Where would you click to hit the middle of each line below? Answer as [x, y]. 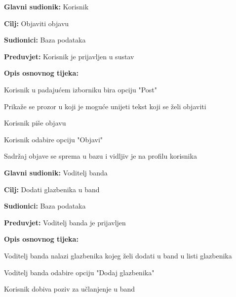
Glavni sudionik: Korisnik [46, 6]
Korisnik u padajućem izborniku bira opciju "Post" [81, 89]
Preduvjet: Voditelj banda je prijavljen [65, 222]
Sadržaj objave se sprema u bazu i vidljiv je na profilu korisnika [100, 156]
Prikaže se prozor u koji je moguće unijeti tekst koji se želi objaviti [105, 106]
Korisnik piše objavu [35, 123]
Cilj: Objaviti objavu [37, 23]
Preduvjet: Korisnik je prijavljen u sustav [69, 56]
